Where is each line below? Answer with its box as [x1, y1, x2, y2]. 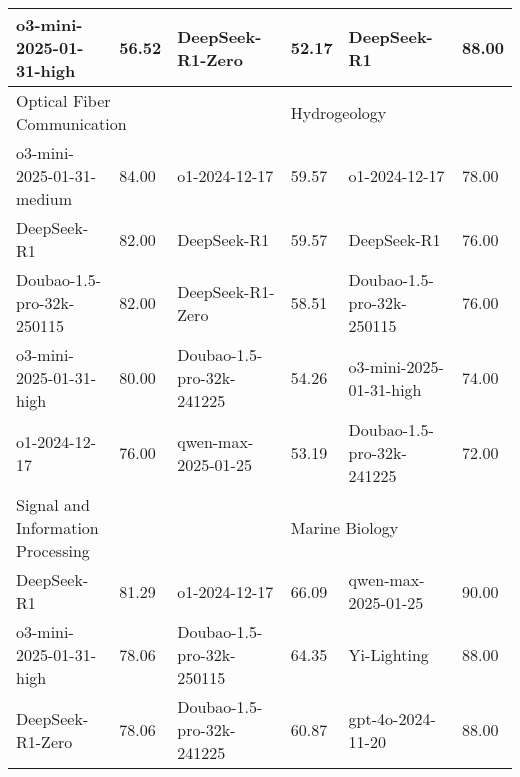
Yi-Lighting [348, 643, 429, 666]
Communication [16, 112, 127, 135]
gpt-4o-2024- [348, 706, 436, 730]
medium [16, 187, 73, 210]
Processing [16, 539, 90, 562]
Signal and [16, 493, 90, 516]
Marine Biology [290, 516, 399, 539]
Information [16, 516, 99, 539]
